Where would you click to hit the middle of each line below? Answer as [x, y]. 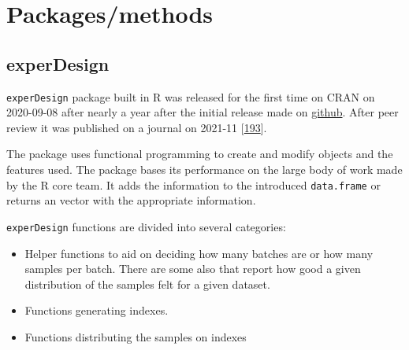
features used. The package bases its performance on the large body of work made [204, 169]
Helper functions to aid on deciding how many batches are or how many [199, 253]
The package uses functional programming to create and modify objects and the [200, 154]
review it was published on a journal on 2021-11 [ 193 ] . [137, 127]
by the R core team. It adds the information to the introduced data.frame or [193, 184]
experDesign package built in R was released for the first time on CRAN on [191, 96]
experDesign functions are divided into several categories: [146, 226]
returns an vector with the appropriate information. [131, 200]
